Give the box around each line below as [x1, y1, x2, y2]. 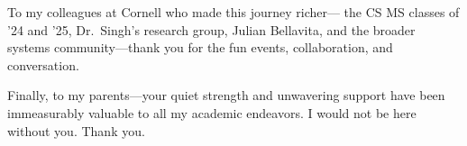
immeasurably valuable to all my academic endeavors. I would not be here [7, 103, 417, 122]
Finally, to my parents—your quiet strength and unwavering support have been [7, 86, 445, 105]
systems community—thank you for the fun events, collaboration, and [7, 38, 393, 57]
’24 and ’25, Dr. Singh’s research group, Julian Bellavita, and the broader [7, 20, 416, 39]
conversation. [7, 55, 79, 74]
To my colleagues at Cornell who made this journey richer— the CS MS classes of [7, 3, 460, 21]
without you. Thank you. [7, 121, 145, 140]
